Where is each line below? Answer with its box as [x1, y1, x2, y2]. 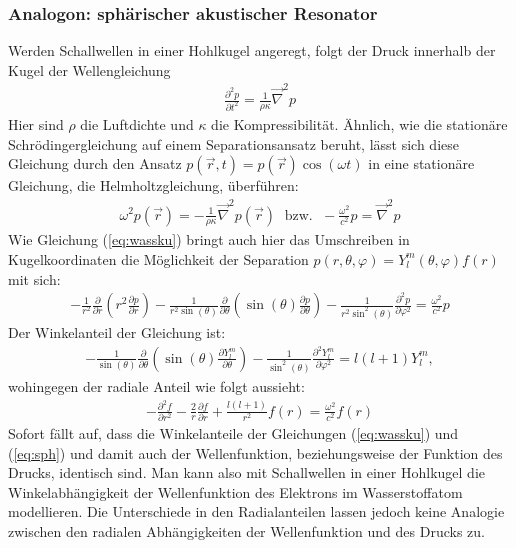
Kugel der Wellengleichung [8, 59, 171, 80]
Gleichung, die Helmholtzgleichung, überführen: [8, 175, 299, 196]
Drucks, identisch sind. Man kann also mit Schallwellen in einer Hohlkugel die [8, 462, 485, 483]
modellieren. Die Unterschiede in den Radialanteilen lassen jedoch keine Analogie [8, 501, 505, 522]
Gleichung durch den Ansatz [8, 153, 182, 174]
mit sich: [8, 268, 61, 289]
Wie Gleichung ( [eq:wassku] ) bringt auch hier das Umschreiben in [8, 229, 410, 250]
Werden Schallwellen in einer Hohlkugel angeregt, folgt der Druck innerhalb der [8, 40, 496, 61]
